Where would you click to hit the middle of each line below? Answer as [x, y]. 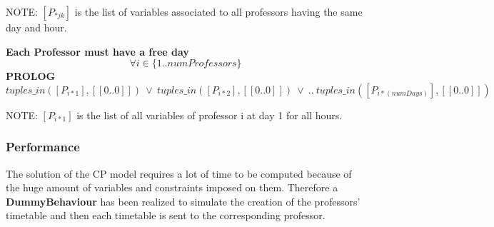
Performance [43, 147]
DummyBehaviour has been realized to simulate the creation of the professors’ [183, 201]
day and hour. [36, 27]
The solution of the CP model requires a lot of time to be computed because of [179, 173]
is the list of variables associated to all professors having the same [218, 11]
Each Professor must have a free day [97, 51]
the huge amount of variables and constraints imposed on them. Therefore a [172, 187]
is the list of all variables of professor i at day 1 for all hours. [210, 115]
